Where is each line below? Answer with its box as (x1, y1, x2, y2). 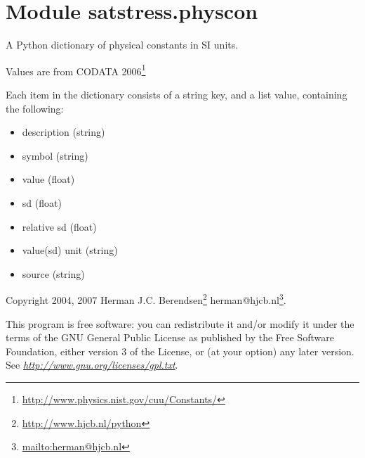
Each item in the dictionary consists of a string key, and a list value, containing (6, 87, 347, 101)
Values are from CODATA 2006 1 (6, 61, 146, 78)
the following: (6, 101, 64, 115)
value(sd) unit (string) (22, 243, 118, 257)
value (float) (22, 172, 75, 186)
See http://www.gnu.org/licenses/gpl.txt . (6, 357, 178, 372)
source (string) (22, 266, 85, 281)
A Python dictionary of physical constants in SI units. (6, 37, 239, 52)
